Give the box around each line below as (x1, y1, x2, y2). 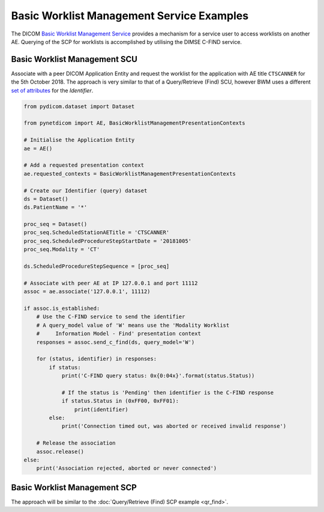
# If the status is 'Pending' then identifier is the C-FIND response (61, 389, 274, 396)
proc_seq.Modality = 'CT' (23, 246, 100, 253)
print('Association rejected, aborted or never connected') (36, 465, 217, 472)
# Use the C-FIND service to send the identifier (36, 313, 185, 320)
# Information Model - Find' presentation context (36, 330, 201, 337)
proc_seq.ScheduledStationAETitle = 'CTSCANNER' (23, 229, 170, 236)
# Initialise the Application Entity (23, 137, 135, 144)
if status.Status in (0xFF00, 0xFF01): (61, 398, 179, 404)
